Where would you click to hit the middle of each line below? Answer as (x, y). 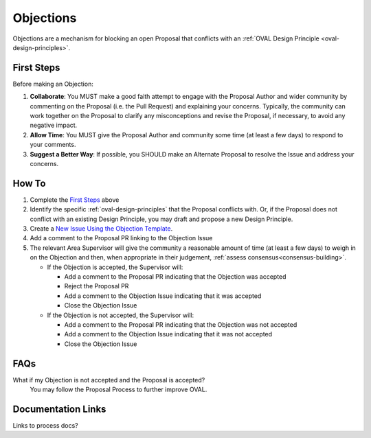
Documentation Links (59, 409)
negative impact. (54, 125)
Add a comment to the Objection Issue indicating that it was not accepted (168, 334)
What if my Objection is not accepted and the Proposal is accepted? (109, 380)
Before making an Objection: (53, 84)
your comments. (53, 145)
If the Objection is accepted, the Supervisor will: (115, 267)
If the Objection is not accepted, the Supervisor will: (121, 315)
